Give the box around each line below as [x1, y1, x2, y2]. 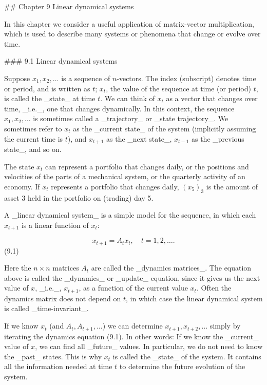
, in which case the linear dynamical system [126, 293, 263, 303]
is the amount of [206, 181, 258, 191]
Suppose [4, 72, 30, 83]
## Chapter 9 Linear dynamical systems [4, 1, 134, 11]
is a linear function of [21, 219, 89, 230]
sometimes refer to [4, 123, 62, 133]
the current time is [4, 133, 63, 144]
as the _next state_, [106, 133, 172, 144]
